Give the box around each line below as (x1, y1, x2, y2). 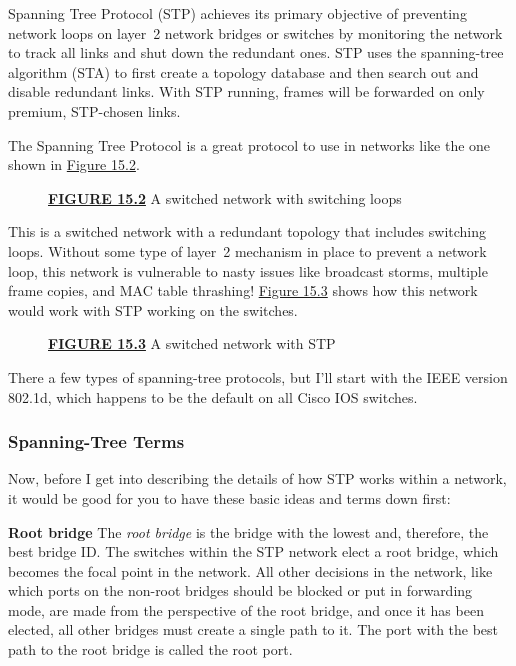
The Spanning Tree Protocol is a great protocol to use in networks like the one (8, 134, 491, 155)
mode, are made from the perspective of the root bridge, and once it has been (8, 599, 484, 620)
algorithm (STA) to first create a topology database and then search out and (8, 61, 479, 82)
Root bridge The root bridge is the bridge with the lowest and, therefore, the (8, 521, 489, 542)
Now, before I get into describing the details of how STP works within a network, (8, 468, 507, 489)
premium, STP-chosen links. (8, 100, 181, 121)
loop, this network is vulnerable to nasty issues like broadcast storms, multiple (8, 260, 488, 281)
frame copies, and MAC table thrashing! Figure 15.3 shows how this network (8, 280, 478, 301)
